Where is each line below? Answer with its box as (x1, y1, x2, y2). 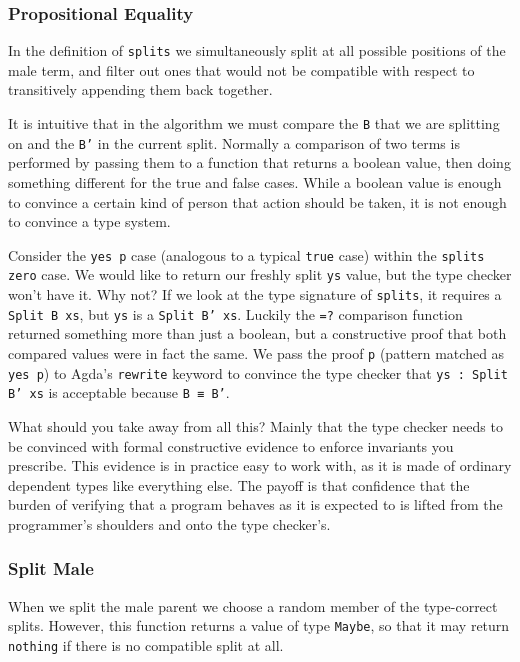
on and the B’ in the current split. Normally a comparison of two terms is (8, 132, 460, 153)
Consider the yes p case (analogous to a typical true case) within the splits (8, 244, 485, 265)
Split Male (8, 556, 94, 581)
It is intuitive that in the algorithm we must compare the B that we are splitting (8, 113, 500, 134)
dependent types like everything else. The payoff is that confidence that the (8, 474, 470, 495)
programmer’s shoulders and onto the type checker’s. (8, 513, 331, 534)
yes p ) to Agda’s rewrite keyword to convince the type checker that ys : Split (8, 362, 508, 383)
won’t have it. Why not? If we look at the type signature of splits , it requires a (8, 284, 502, 305)
